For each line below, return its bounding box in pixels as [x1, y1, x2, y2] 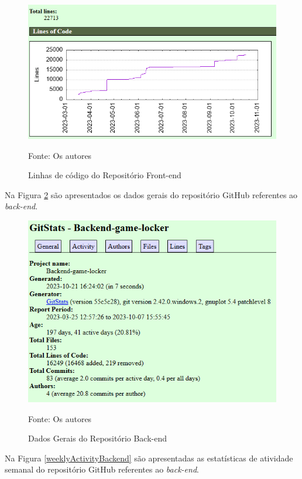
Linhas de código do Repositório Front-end [28, 169, 181, 181]
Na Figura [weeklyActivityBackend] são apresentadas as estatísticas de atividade [5, 451, 293, 464]
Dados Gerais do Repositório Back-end [28, 432, 167, 444]
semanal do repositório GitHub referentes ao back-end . [5, 463, 199, 475]
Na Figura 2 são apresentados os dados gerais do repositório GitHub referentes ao [5, 188, 298, 201]
